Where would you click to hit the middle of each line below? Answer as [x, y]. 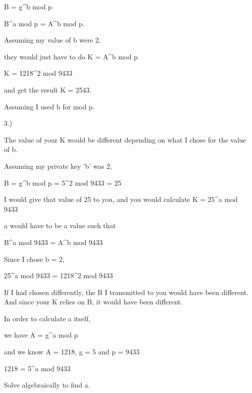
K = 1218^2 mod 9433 [38, 73]
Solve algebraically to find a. [47, 385]
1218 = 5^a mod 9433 [37, 368]
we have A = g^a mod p [41, 335]
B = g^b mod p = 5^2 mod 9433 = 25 [63, 182]
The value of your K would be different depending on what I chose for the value [125, 139]
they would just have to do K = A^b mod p [71, 56]
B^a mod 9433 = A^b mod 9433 [53, 242]
